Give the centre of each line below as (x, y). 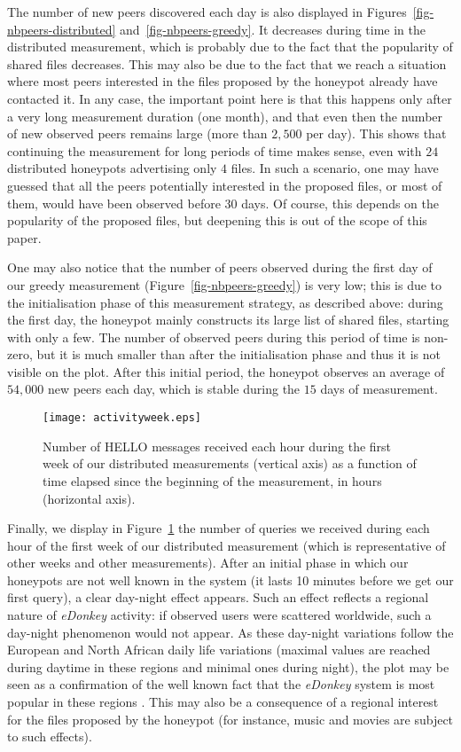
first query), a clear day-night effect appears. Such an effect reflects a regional (218, 597)
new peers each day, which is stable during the (174, 389)
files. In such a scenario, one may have (335, 168)
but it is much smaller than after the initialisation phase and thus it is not (239, 354)
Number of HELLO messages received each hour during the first (217, 446)
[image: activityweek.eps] (122, 418)
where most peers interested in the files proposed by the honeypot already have (223, 81)
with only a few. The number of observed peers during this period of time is (214, 337)
